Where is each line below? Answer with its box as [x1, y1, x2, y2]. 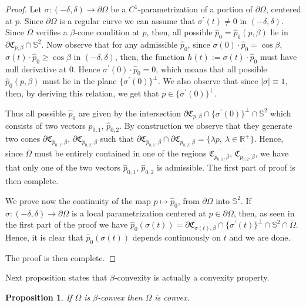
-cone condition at [75, 26, 140, 38]
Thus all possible [5, 106, 66, 119]
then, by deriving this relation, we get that [5, 87, 159, 99]
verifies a [36, 26, 68, 38]
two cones [5, 132, 41, 145]
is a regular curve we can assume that [59, 14, 196, 26]
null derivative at [5, 62, 67, 75]
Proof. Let [5, 3, 42, 15]
